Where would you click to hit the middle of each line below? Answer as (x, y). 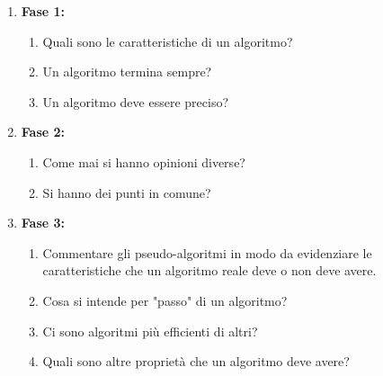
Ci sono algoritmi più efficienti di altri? (150, 331)
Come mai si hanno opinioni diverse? (144, 161)
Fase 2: (43, 132)
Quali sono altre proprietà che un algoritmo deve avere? (196, 361)
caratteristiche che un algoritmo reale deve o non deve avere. (209, 270)
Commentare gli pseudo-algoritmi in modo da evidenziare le (207, 252)
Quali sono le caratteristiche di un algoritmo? (168, 41)
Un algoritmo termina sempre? (127, 72)
